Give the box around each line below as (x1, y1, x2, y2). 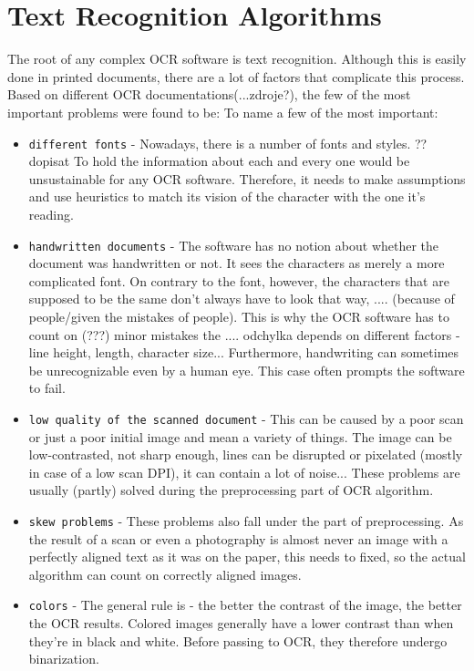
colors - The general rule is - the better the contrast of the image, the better (28, 595, 462, 614)
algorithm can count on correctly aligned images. (28, 564, 302, 583)
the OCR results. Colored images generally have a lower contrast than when (28, 614, 454, 633)
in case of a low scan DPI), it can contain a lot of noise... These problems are (28, 462, 460, 481)
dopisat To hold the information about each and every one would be (28, 151, 410, 170)
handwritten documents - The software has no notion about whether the (28, 235, 439, 254)
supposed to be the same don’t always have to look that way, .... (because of (28, 289, 455, 308)
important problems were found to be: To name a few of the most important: (7, 102, 438, 121)
